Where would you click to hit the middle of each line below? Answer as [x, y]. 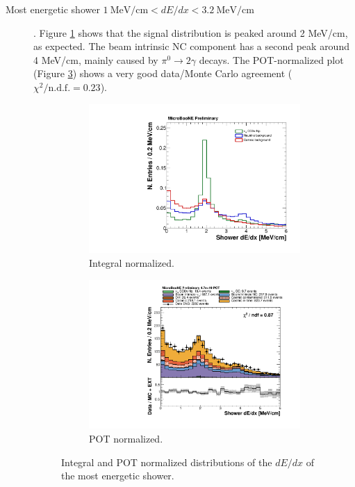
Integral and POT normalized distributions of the [167, 462]
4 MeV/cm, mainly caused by [96, 59]
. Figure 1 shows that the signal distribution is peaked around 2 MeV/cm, [191, 32]
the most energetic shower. [118, 476]
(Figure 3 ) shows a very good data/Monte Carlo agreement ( [163, 73]
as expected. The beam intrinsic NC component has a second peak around [191, 46]
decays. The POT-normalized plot [271, 59]
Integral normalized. [132, 263]
